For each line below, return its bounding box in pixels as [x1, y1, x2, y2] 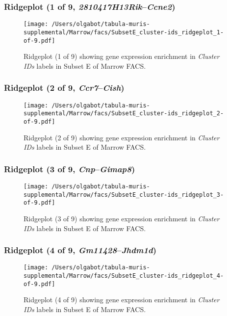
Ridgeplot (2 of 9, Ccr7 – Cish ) [4, 81, 125, 94]
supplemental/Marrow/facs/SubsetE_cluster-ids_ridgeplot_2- [24, 110, 224, 117]
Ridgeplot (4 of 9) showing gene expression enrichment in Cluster [24, 294, 220, 305]
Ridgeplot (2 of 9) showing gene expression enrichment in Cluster [24, 132, 220, 142]
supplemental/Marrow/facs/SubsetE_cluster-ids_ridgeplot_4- [24, 272, 224, 279]
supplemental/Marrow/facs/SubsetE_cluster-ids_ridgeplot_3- [24, 191, 224, 198]
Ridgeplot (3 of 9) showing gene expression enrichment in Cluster [24, 213, 220, 223]
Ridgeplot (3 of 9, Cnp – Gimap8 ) [4, 162, 135, 175]
